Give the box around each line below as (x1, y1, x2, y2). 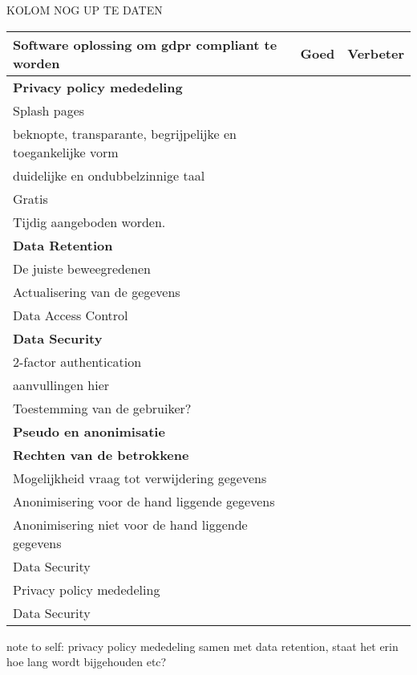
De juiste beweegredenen (13, 258, 151, 278)
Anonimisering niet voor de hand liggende (13, 514, 248, 534)
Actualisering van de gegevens (13, 282, 180, 301)
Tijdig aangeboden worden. (13, 212, 166, 231)
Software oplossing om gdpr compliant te (13, 35, 277, 54)
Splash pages (13, 100, 85, 120)
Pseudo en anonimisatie (13, 421, 165, 441)
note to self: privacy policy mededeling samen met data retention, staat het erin (6, 637, 399, 654)
